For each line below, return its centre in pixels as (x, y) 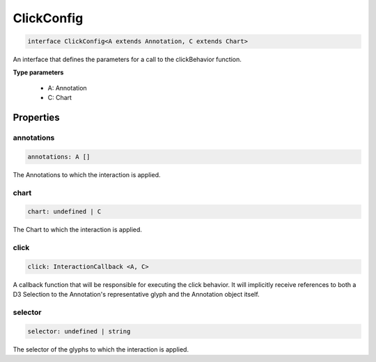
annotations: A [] (59, 157)
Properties (36, 118)
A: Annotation (67, 88)
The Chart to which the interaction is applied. (78, 230)
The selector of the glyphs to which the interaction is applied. (101, 349)
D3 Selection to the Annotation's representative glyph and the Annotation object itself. (136, 295)
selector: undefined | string (79, 331)
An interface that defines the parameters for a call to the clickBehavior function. (127, 60)
